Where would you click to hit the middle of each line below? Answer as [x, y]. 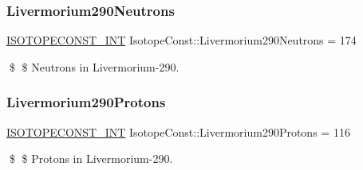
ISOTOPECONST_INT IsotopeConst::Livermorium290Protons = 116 [178, 131]
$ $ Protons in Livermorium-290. [91, 158]
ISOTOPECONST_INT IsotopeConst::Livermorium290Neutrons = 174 [181, 40]
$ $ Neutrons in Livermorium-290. [94, 66]
